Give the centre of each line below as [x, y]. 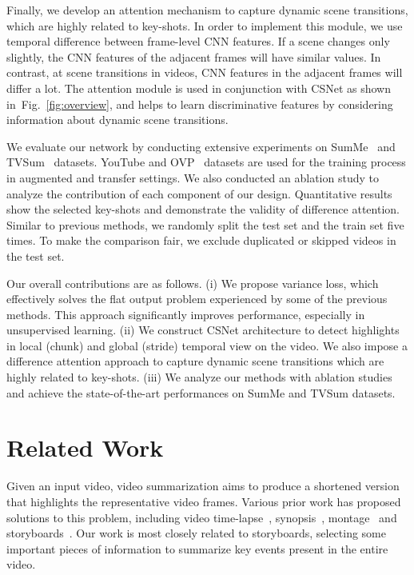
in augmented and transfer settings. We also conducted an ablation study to [193, 177]
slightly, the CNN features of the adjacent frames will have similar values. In [194, 56]
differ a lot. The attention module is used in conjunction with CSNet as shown [199, 88]
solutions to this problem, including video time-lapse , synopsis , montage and [202, 517]
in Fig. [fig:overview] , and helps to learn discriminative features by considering [200, 104]
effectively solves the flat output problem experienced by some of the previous [197, 299]
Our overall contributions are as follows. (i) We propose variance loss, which [193, 283]
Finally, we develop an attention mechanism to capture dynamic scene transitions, [207, 10]
